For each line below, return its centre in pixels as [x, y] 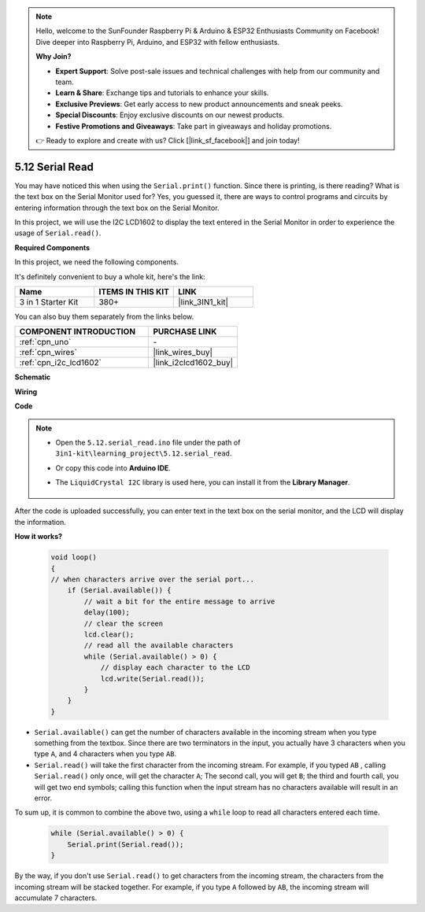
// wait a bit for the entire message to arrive [179, 601]
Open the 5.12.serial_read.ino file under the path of [148, 442]
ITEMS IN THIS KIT [134, 291]
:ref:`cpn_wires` [48, 353]
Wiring [26, 391]
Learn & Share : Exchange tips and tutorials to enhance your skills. [162, 93]
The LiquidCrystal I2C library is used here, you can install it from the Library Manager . [203, 482]
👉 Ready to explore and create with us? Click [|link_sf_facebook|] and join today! [168, 140]
